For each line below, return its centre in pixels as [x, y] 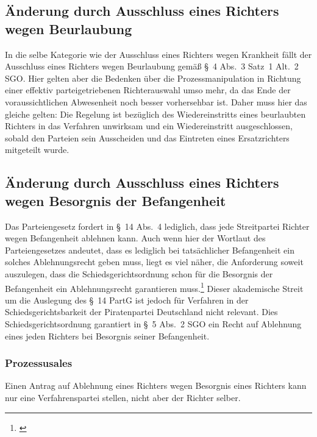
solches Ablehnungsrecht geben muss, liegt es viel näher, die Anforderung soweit [154, 262]
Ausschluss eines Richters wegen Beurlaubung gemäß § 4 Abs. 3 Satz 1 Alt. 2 [152, 66]
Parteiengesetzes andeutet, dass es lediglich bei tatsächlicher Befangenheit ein [150, 250]
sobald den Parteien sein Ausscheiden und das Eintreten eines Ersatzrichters [147, 137]
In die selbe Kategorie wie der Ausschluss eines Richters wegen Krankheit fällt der [158, 54]
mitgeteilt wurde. [37, 150]
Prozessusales [39, 363]
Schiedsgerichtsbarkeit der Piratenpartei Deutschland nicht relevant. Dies [141, 312]
